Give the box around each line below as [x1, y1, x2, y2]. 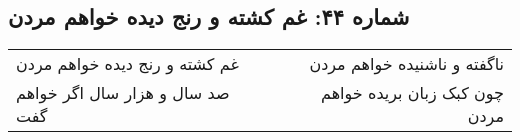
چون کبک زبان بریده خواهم [321, 81, 504, 105]
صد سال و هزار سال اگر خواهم [16, 81, 230, 105]
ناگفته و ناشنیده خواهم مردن [309, 52, 504, 76]
